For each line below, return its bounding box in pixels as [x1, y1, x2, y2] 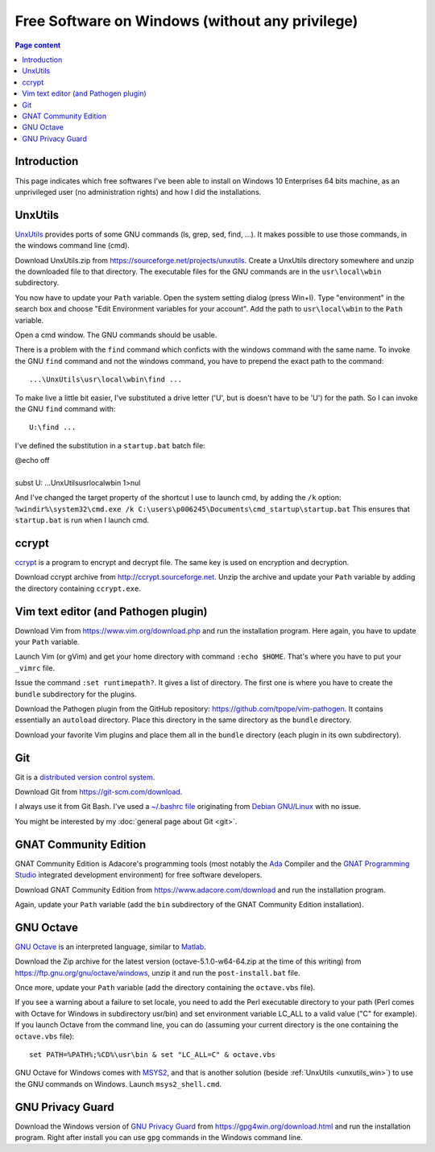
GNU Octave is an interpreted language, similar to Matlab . [14, 942, 207, 952]
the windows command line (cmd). [14, 241, 130, 250]
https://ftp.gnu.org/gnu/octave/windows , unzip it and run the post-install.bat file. [14, 968, 300, 977]
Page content [14, 40, 61, 50]
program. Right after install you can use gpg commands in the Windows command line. [14, 1133, 304, 1142]
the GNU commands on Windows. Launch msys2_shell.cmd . [14, 1079, 222, 1088]
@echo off [14, 456, 50, 465]
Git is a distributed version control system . [14, 772, 155, 782]
